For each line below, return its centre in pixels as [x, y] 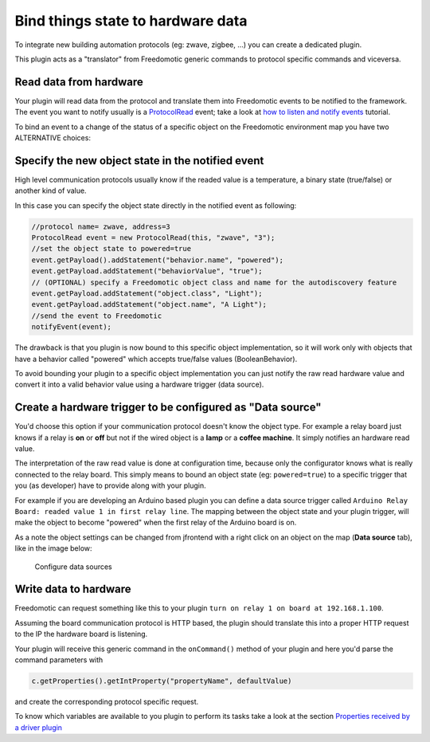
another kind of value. [51, 190]
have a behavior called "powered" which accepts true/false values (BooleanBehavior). [156, 359]
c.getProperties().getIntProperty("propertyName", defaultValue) [162, 681]
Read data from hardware [79, 82]
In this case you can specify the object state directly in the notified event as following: [156, 205]
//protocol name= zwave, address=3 [101, 226]
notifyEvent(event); [71, 327]
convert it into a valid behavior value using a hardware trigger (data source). [139, 385]
